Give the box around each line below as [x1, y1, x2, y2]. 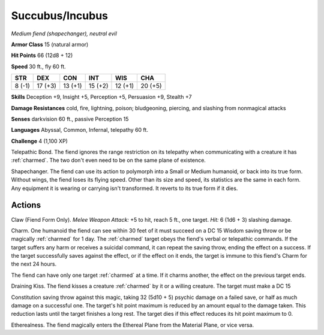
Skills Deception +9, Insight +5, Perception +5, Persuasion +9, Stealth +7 [11, 93, 192, 101]
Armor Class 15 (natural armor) [11, 41, 89, 48]
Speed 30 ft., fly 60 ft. [11, 63, 66, 70]
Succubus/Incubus [11, 9, 108, 22]
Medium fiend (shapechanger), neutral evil [11, 30, 117, 37]
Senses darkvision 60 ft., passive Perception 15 [11, 115, 129, 122]
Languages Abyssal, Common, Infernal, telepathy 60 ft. [11, 126, 148, 134]
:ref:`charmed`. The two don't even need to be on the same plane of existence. [11, 156, 206, 164]
